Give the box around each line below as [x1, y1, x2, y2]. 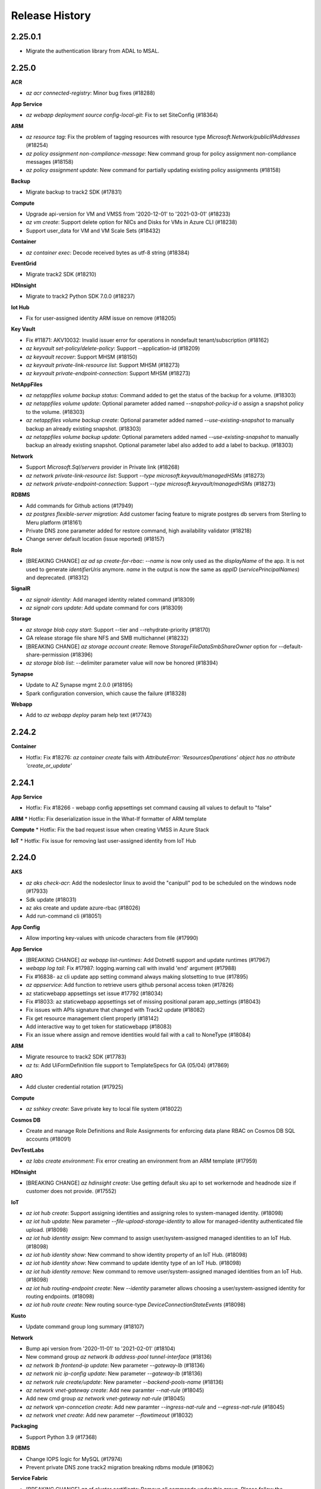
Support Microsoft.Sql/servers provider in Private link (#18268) [26, 463, 180, 471]
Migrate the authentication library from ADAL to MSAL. [26, 48, 160, 55]
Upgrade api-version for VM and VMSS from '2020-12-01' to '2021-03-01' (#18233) [26, 210, 231, 217]
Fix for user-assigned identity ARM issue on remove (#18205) [26, 314, 177, 322]
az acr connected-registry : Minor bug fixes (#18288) [26, 89, 156, 96]
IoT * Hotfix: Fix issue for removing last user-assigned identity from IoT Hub [11, 837, 196, 844]
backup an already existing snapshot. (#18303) [26, 425, 141, 432]
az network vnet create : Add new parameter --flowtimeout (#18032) [26, 1412, 193, 1419]
